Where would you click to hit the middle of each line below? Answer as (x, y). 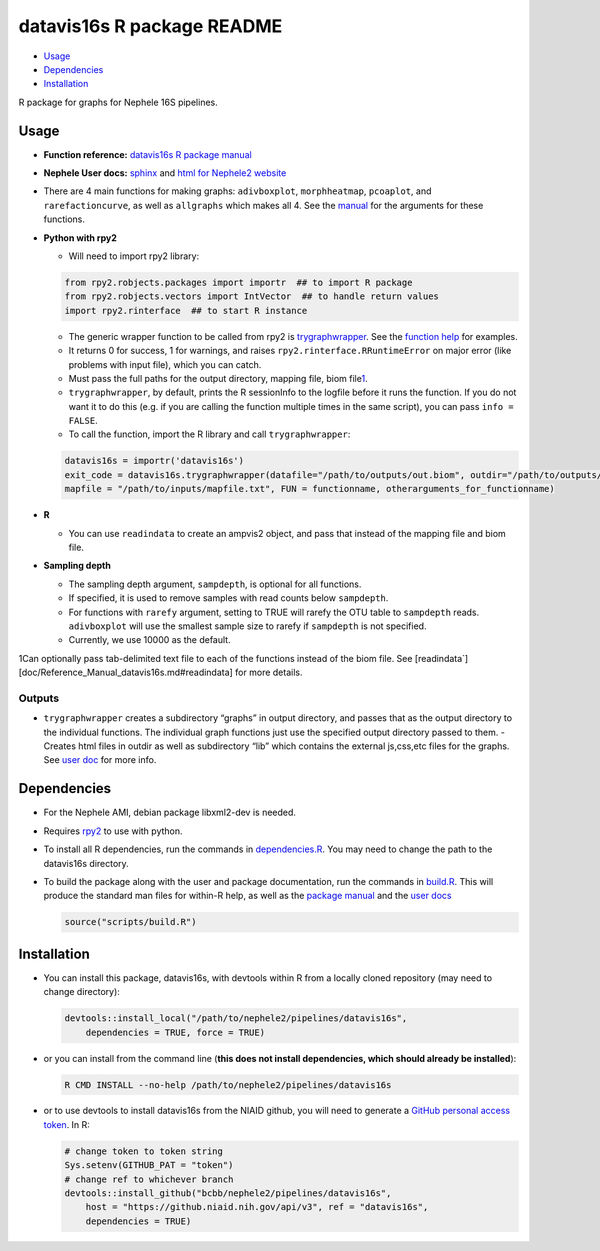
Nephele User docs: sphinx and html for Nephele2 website (165, 173)
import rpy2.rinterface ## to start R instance (186, 310)
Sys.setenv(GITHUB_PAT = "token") (149, 1165)
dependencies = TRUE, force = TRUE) (175, 1032)
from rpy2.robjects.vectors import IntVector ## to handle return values (252, 296)
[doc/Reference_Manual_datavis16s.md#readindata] (126, 672)
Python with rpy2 (80, 237)
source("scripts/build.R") (130, 922)
